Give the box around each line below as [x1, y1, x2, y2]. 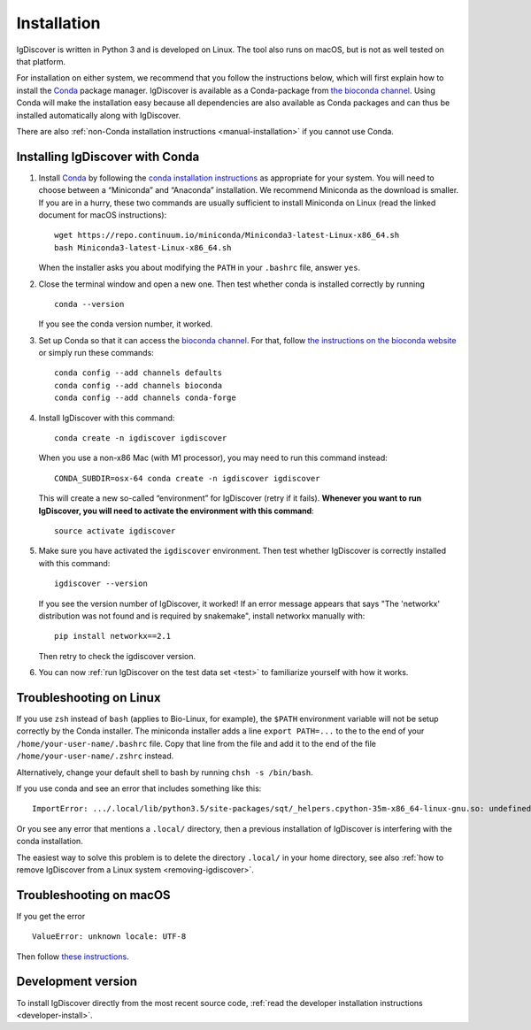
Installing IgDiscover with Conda [16, 149, 200, 164]
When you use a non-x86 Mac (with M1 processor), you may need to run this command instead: [38, 452, 389, 464]
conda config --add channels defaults [54, 368, 223, 378]
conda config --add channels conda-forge [54, 393, 236, 403]
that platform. [16, 56, 66, 66]
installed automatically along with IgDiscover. [16, 110, 181, 120]
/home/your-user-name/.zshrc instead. [16, 750, 174, 761]
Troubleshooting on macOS [16, 888, 172, 903]
